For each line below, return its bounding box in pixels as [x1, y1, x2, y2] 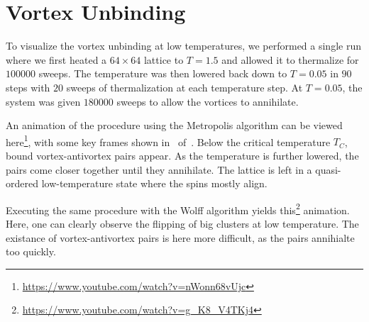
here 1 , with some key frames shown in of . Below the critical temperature [6, 132, 331, 149]
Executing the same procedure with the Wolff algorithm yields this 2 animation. [6, 200, 350, 217]
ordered [6, 176, 38, 191]
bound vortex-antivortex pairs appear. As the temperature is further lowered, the [6, 148, 359, 162]
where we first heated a [6, 52, 107, 67]
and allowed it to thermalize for [221, 52, 359, 67]
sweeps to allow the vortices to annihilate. [116, 94, 299, 109]
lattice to [143, 52, 184, 67]
